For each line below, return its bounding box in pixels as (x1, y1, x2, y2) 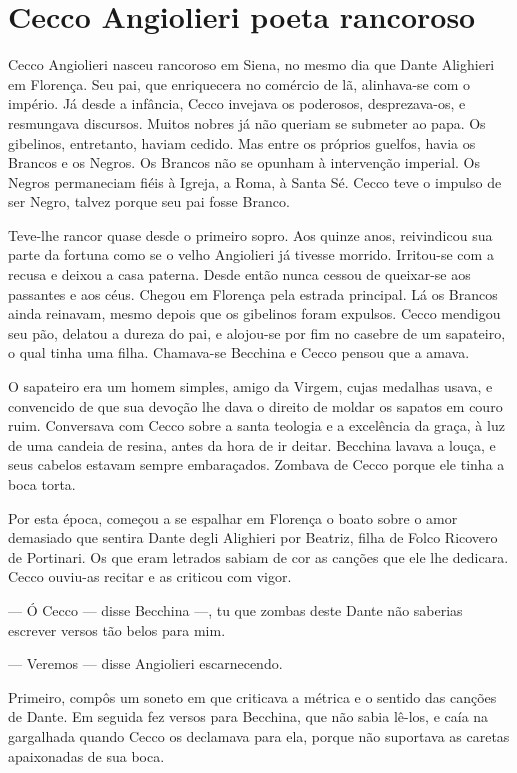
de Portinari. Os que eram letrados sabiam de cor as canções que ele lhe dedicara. (8, 546, 509, 567)
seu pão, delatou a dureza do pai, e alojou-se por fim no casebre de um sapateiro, (8, 322, 506, 343)
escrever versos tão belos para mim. (8, 619, 226, 640)
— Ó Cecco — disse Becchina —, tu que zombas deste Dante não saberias (8, 599, 463, 620)
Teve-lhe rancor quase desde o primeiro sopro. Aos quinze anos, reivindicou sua (8, 224, 493, 245)
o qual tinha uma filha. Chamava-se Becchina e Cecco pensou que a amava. (8, 342, 470, 363)
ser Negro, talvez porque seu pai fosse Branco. (8, 191, 290, 212)
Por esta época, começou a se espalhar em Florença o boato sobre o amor (8, 507, 458, 528)
